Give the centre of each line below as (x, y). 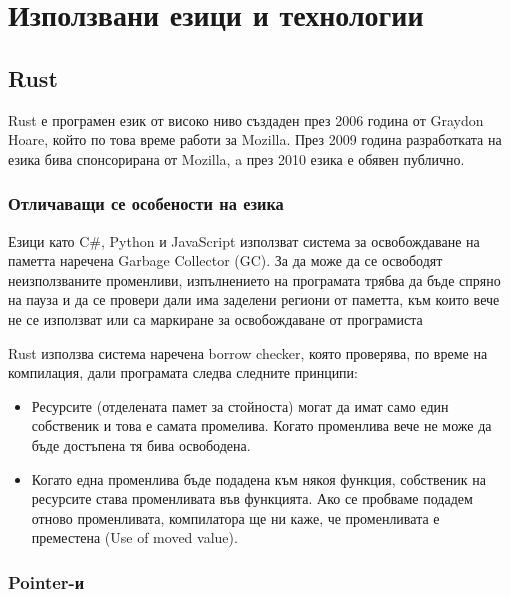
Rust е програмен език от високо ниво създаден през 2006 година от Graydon (246, 119)
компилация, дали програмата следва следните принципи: (183, 372)
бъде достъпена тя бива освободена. (141, 444)
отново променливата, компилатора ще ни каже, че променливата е (235, 517)
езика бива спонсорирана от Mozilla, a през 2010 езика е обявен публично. (236, 158)
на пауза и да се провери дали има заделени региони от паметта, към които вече (254, 299)
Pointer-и (46, 581)
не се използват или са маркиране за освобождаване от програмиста (215, 318)
